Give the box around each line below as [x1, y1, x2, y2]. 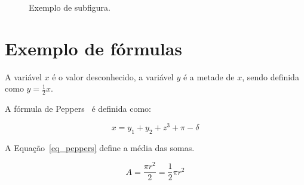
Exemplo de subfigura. [29, 1, 110, 13]
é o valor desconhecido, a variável [52, 70, 174, 83]
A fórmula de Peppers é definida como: [5, 102, 151, 115]
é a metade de [183, 70, 235, 83]
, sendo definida [242, 70, 299, 83]
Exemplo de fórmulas [5, 36, 183, 60]
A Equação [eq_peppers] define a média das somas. [5, 141, 195, 153]
